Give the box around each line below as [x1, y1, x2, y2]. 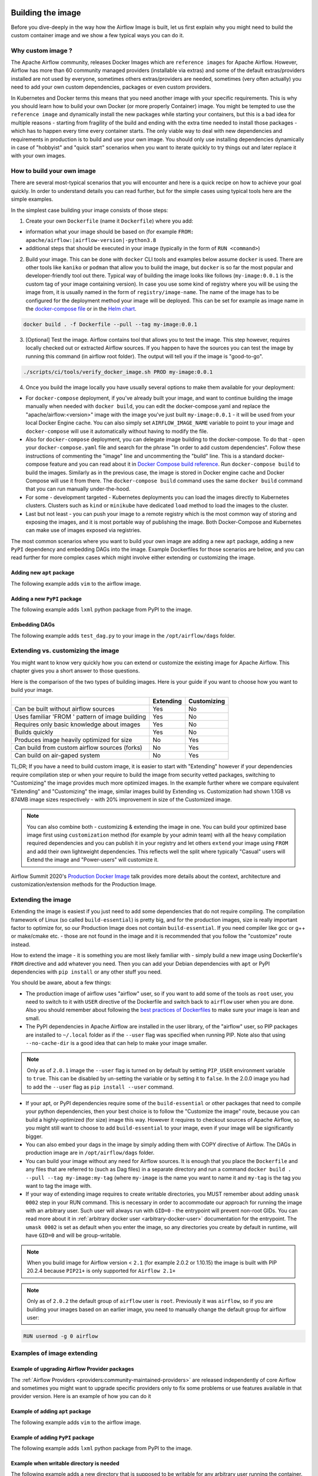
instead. [11, 941, 31, 948]
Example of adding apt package [11, 1408, 91, 1415]
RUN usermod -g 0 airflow [23, 1333, 98, 1340]
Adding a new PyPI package [11, 595, 82, 602]
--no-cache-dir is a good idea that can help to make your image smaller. [25, 1040, 208, 1047]
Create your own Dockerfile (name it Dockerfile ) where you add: [25, 217, 194, 224]
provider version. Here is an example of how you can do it [11, 1393, 151, 1400]
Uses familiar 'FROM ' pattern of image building [14, 713, 147, 721]
